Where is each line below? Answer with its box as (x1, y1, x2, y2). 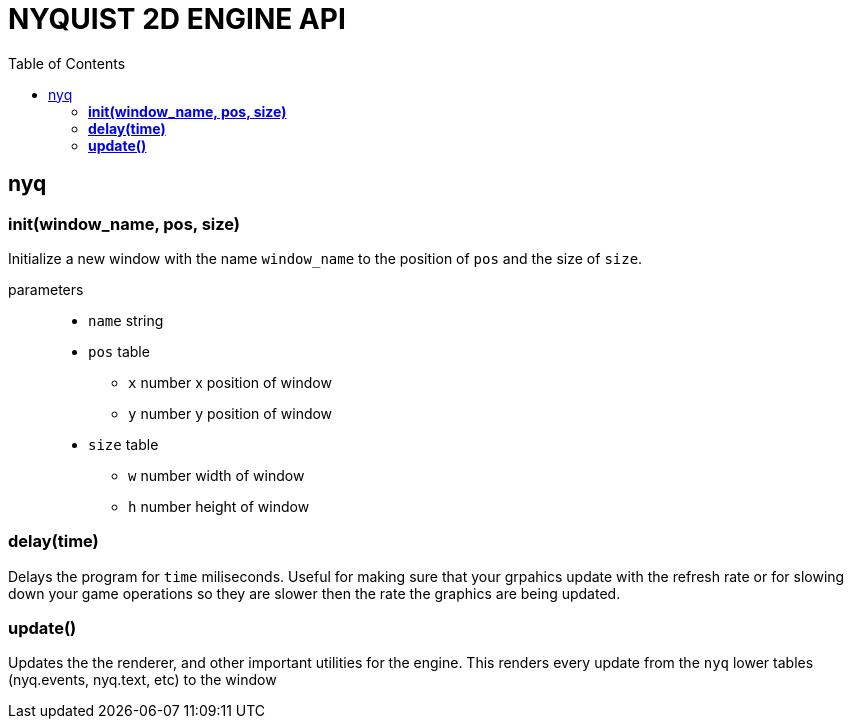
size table (88, 435, 159, 453)
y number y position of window (128, 404, 333, 422)
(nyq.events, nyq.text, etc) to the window (8, 671, 277, 689)
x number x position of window (128, 373, 332, 391)
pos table (88, 342, 150, 360)
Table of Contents (8, 54, 126, 72)
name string (88, 311, 164, 329)
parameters (8, 280, 84, 298)
